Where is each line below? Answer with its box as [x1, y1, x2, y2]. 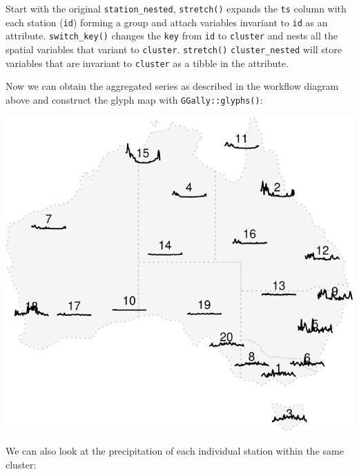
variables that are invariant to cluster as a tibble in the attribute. [6, 55, 289, 70]
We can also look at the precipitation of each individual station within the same [6, 444, 344, 458]
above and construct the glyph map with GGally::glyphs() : [6, 92, 263, 106]
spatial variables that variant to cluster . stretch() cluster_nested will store [6, 41, 342, 56]
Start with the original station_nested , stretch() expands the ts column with [6, 1, 347, 15]
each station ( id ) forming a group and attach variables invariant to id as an [6, 15, 328, 29]
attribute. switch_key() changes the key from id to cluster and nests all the [6, 28, 338, 43]
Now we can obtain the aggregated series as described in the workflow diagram [6, 79, 339, 93]
